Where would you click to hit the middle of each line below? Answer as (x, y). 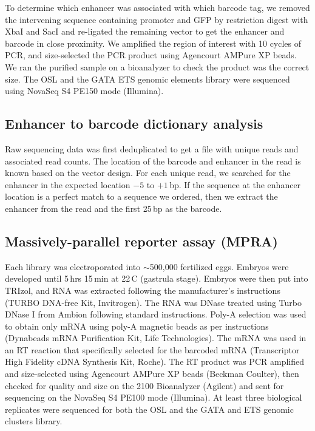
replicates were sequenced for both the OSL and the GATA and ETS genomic (149, 409)
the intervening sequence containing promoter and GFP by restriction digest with (157, 19)
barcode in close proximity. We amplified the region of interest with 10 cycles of (153, 43)
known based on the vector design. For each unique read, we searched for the (148, 173)
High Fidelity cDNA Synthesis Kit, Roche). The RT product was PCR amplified (154, 361)
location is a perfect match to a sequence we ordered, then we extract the (141, 196)
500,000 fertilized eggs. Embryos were (219, 266)
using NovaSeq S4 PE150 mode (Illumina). (84, 91)
